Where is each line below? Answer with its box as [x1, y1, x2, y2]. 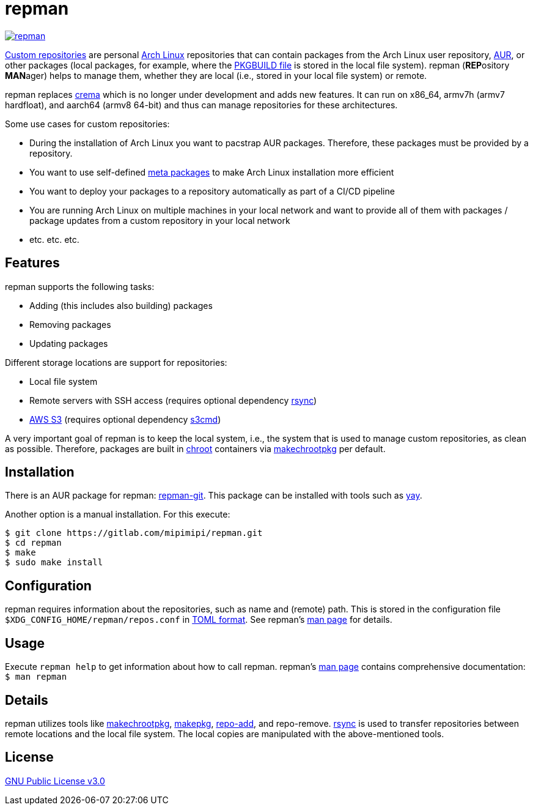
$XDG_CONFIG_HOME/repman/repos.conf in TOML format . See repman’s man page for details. [5, 614, 392, 625]
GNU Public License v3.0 [5, 775, 105, 786]
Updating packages [29, 338, 108, 349]
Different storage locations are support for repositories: [5, 357, 227, 368]
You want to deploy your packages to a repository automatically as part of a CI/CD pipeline [29, 185, 395, 196]
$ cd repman [5, 538, 62, 548]
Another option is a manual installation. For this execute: [5, 509, 230, 520]
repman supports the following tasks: [5, 281, 155, 292]
